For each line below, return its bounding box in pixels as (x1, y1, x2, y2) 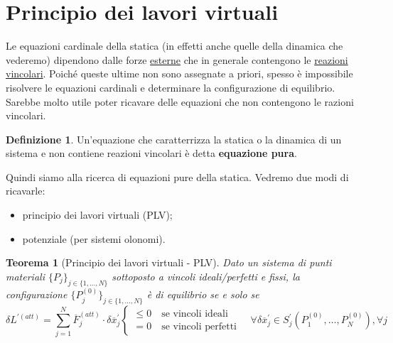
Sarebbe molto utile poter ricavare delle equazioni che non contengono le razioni (6, 94, 354, 109)
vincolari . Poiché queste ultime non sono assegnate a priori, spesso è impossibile (6, 66, 353, 81)
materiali (6, 268, 45, 283)
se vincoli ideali (161, 309, 228, 320)
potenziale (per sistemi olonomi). (22, 231, 166, 246)
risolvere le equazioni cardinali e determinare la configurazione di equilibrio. (6, 80, 335, 94)
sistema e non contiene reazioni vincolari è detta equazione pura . (6, 146, 297, 160)
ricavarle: (6, 183, 45, 198)
